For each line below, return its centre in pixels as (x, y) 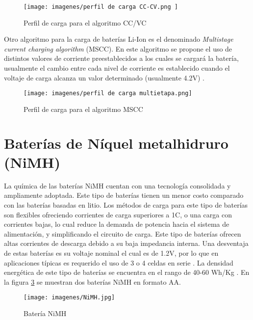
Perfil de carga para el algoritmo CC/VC (85, 22)
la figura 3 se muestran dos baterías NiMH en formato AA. (92, 281)
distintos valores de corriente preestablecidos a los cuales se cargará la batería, (121, 58)
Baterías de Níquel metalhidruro (116, 143)
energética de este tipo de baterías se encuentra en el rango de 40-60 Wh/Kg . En (127, 272)
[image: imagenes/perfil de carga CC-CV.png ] (101, 7)
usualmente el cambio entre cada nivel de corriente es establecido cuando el (117, 68)
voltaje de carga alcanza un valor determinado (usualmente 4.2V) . (104, 77)
